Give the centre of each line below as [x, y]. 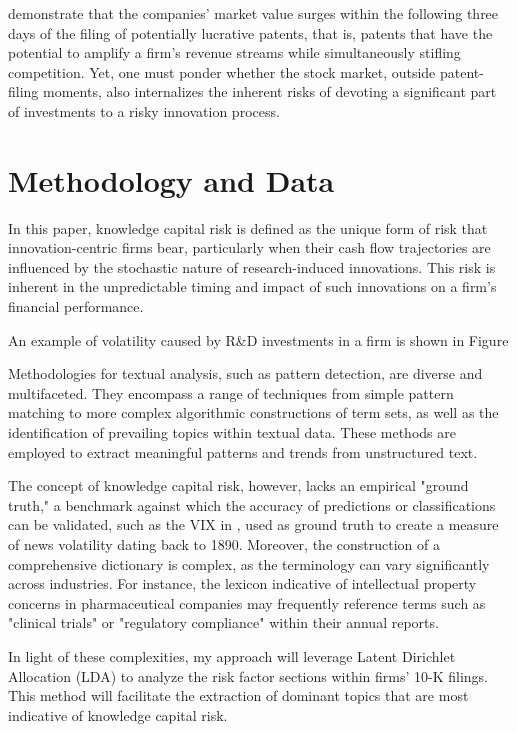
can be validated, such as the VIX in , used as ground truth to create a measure [253, 524]
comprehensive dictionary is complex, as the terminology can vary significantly [249, 563]
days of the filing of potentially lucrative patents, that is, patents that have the [250, 32]
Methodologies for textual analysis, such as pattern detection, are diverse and [245, 373]
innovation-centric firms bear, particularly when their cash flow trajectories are [249, 247]
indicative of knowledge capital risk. [118, 714]
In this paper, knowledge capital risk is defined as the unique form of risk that [248, 227]
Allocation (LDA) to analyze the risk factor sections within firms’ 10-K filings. [248, 675]
